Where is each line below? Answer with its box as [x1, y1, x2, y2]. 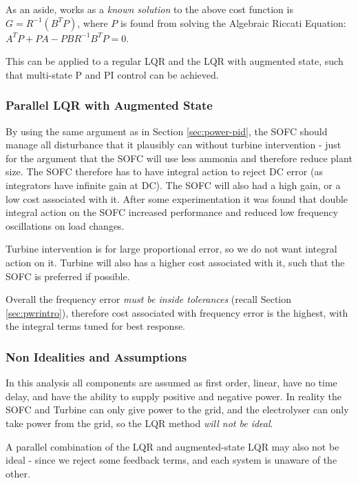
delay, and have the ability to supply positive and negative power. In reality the [6, 388, 341, 403]
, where [77, 15, 108, 30]
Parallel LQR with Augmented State [6, 97, 213, 114]
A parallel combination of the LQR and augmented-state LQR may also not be [6, 439, 339, 453]
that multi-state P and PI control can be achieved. [6, 67, 219, 81]
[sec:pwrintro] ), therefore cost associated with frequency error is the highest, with [6, 305, 348, 319]
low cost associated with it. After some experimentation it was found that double [6, 191, 348, 206]
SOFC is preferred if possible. [6, 268, 130, 283]
